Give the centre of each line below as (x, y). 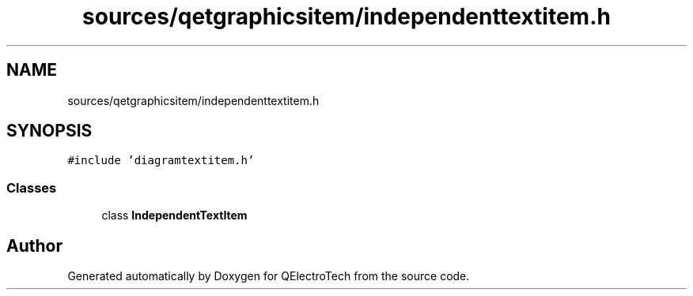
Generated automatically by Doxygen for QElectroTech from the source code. (269, 276)
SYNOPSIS (49, 131)
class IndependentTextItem (174, 215)
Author (34, 245)
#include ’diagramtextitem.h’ (161, 161)
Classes (32, 187)
